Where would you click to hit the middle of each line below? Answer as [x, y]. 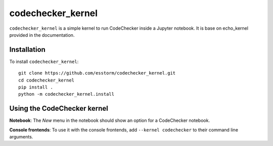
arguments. [21, 137]
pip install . [36, 87]
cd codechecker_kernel [47, 80]
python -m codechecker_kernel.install [66, 94]
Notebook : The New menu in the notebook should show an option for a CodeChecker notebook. [109, 120]
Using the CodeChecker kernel [59, 108]
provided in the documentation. [42, 35]
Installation [27, 50]
